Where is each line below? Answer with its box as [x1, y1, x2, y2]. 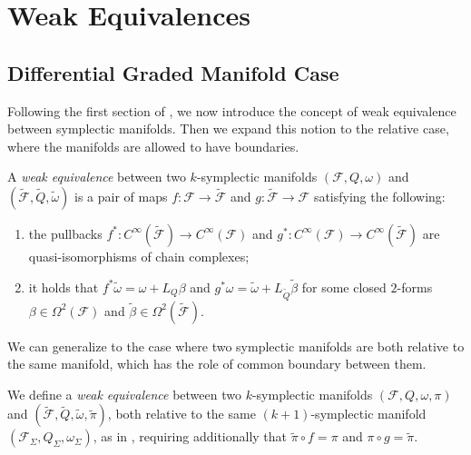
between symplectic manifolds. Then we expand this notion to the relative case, [7, 119, 449, 138]
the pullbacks [28, 223, 103, 242]
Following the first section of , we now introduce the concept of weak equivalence [7, 101, 456, 120]
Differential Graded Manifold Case [7, 58, 339, 86]
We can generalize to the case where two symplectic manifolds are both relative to [7, 336, 465, 355]
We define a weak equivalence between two [7, 384, 241, 403]
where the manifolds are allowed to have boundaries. [7, 136, 299, 155]
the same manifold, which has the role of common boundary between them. [7, 354, 427, 373]
